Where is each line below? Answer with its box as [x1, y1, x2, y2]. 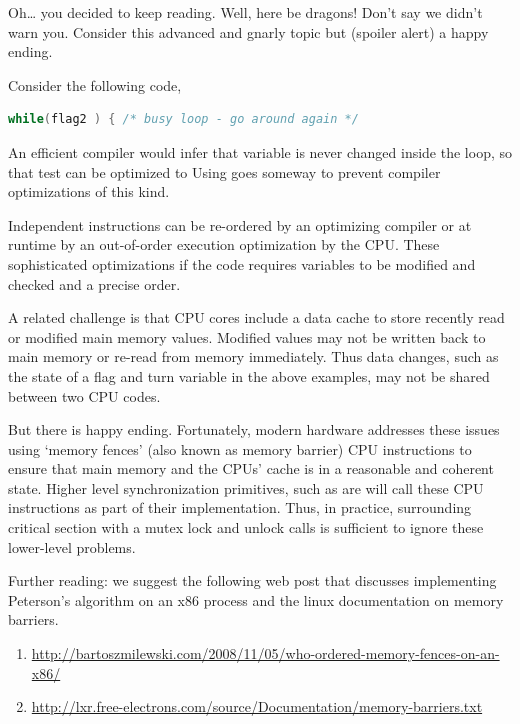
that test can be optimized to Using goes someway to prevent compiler [8, 161, 441, 182]
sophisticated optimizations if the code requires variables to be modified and [8, 253, 476, 274]
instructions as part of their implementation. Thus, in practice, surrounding [8, 497, 472, 518]
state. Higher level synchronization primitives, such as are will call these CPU [8, 477, 484, 498]
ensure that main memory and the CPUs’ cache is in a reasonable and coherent [8, 458, 494, 479]
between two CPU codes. [8, 385, 161, 406]
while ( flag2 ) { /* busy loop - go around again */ [8, 112, 359, 127]
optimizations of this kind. [8, 181, 170, 202]
